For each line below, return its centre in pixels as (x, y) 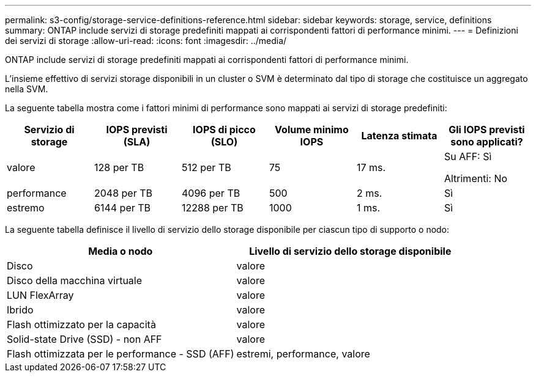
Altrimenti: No (476, 178)
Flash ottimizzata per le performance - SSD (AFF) (121, 354)
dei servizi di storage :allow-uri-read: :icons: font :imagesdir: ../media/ (146, 41)
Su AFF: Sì (468, 156)
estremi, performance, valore (303, 354)
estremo (26, 208)
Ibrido (20, 310)
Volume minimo (312, 130)
